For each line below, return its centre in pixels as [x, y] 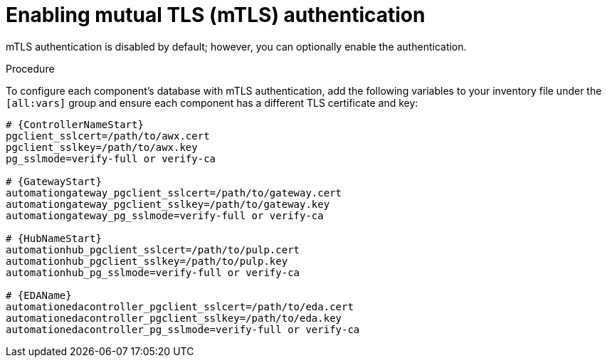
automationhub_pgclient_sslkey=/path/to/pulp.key [147, 261]
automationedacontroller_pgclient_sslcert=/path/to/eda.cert [180, 306]
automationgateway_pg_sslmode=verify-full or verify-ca [165, 215]
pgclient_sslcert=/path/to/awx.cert [108, 136]
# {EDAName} [39, 295]
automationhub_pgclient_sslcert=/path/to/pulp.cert [153, 249]
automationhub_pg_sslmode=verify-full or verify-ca [153, 272]
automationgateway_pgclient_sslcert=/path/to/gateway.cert [174, 193]
